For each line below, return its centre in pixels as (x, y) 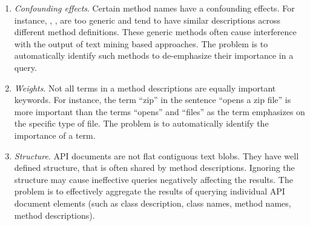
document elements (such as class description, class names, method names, (153, 203)
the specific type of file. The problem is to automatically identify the (141, 123)
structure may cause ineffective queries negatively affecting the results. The (153, 179)
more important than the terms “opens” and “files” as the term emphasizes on (160, 111)
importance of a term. (55, 135)
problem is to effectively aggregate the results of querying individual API (150, 191)
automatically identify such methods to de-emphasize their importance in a (154, 55)
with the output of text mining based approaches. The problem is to (141, 43)
